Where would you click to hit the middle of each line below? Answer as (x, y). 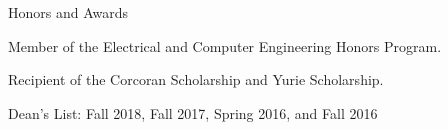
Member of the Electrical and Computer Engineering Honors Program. (225, 45)
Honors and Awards (68, 12)
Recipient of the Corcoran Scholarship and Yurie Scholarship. (196, 79)
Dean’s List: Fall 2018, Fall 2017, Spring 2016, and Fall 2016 (193, 112)
